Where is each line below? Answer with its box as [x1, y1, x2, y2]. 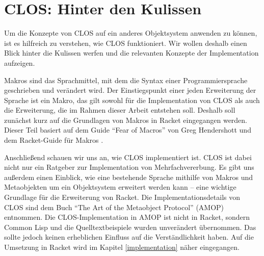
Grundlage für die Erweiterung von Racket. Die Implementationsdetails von [4, 192, 241, 202]
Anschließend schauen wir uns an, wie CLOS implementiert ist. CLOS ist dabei [4, 151, 252, 162]
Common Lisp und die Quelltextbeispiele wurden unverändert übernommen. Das [4, 221, 256, 232]
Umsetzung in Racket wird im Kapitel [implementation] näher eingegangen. [4, 242, 240, 252]
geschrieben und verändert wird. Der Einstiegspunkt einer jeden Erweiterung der [4, 85, 256, 95]
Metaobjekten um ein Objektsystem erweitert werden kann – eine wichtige [4, 182, 236, 192]
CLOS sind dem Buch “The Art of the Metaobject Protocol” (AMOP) [4, 201, 224, 212]
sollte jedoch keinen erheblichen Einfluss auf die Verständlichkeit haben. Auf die [4, 232, 254, 242]
